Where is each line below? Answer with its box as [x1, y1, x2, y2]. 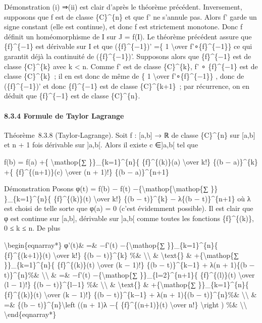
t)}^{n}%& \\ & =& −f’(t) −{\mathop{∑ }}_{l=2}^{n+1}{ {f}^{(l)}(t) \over [4, 269, 255, 280]
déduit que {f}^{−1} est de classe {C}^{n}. [4, 90, 140, 101]
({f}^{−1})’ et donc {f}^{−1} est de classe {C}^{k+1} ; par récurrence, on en [4, 80, 250, 91]
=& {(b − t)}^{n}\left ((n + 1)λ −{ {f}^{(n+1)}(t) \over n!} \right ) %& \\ [4, 299, 247, 309]
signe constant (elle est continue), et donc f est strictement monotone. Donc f [4, 21, 243, 32]
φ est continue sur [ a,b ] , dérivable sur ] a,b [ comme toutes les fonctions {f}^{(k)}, [4, 212, 254, 223]
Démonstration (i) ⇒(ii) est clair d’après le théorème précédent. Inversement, [4, 2, 242, 12]
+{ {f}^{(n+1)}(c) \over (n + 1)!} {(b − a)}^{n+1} [4, 166, 169, 177]
